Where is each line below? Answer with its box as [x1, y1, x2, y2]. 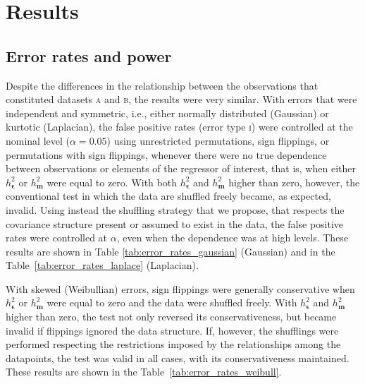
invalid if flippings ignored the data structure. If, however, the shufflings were [6, 323, 339, 337]
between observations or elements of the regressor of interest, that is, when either [6, 161, 356, 176]
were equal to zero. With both [47, 174, 177, 189]
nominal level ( [6, 133, 70, 148]
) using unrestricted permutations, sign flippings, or [106, 133, 330, 148]
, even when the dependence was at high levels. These [116, 230, 349, 245]
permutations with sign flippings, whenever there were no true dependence [6, 147, 327, 162]
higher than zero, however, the [228, 174, 360, 189]
